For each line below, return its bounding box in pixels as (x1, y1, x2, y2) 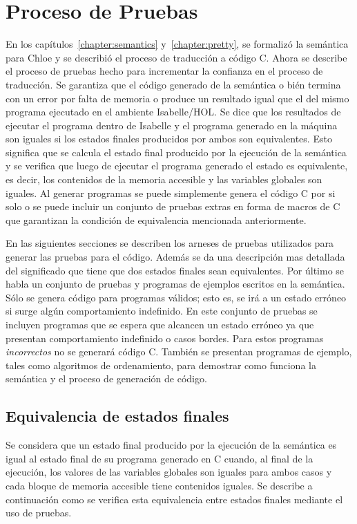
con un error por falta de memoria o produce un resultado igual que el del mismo (6, 91, 349, 105)
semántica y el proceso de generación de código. (6, 371, 207, 386)
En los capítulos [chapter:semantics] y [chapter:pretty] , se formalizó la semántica (6, 37, 349, 51)
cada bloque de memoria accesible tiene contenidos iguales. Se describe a (6, 478, 313, 492)
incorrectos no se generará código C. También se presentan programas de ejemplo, (6, 344, 352, 359)
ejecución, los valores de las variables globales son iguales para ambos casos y (6, 465, 332, 479)
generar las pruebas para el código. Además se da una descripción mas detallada (6, 250, 345, 264)
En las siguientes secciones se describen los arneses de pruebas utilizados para (6, 236, 334, 250)
